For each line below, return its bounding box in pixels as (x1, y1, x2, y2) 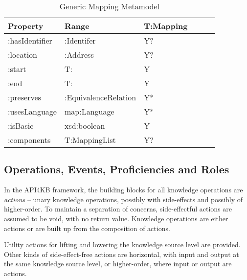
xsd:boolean (64, 120, 105, 131)
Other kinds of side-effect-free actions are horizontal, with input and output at (4, 249, 239, 259)
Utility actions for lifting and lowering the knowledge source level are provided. (4, 239, 241, 250)
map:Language (64, 106, 114, 117)
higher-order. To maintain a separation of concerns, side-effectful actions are (4, 204, 232, 214)
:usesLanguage (8, 106, 57, 117)
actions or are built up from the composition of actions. (4, 223, 170, 233)
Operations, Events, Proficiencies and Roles (4, 162, 229, 177)
